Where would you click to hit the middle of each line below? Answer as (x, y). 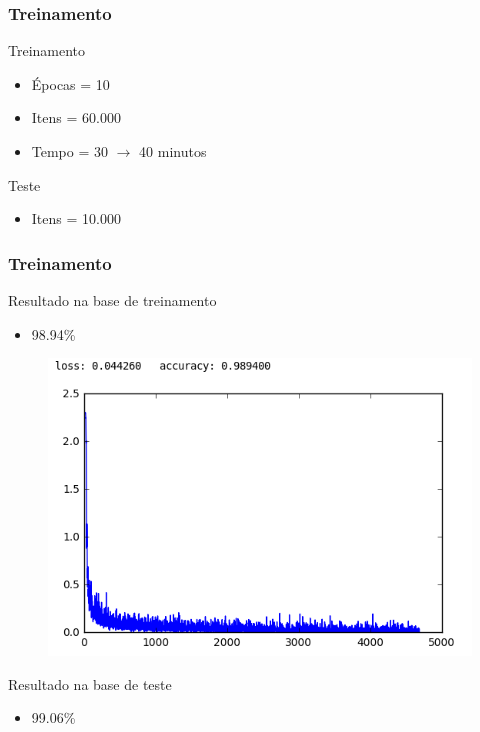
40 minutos (173, 151)
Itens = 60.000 (76, 117)
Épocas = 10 (70, 83)
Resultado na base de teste (90, 683)
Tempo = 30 (70, 151)
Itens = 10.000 (76, 218)
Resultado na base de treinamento (112, 300)
